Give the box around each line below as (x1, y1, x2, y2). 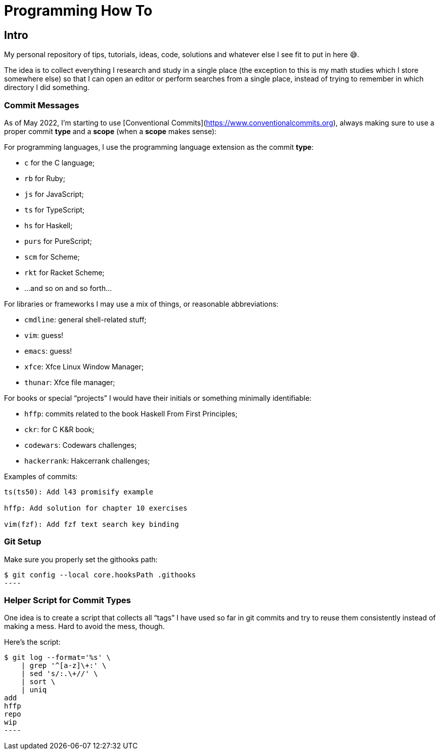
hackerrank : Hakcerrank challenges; (24, 456, 150, 465)
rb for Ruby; (24, 174, 65, 183)
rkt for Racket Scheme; (24, 268, 105, 277)
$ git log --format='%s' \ (4, 653, 111, 662)
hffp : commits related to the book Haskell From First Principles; (24, 409, 238, 418)
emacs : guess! (24, 346, 72, 355)
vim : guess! (24, 330, 64, 340)
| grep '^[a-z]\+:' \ (21, 661, 107, 670)
